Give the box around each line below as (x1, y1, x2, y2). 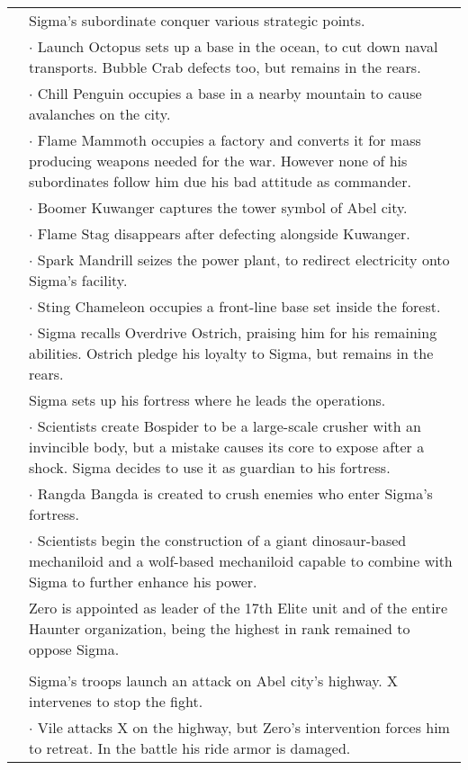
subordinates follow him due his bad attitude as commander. (29, 171, 411, 192)
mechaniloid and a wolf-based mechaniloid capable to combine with (29, 551, 453, 571)
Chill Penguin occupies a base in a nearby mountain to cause (37, 83, 422, 103)
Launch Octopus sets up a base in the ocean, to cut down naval (37, 36, 438, 57)
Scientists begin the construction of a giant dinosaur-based (37, 530, 407, 551)
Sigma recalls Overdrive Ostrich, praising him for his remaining (37, 322, 437, 343)
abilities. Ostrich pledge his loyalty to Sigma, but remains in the (29, 343, 434, 363)
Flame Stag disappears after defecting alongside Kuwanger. (37, 223, 410, 244)
